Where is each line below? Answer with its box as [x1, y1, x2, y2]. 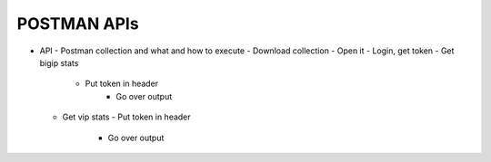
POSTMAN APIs [16, 14, 140, 33]
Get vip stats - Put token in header [62, 111, 191, 122]
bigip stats [39, 57, 79, 68]
